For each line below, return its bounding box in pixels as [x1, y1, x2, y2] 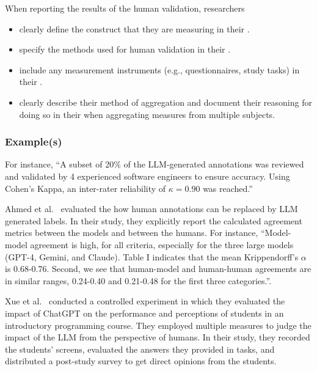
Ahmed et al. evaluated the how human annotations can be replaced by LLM [5, 202, 298, 215]
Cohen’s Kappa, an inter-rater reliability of [5, 182, 166, 194]
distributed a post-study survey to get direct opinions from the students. [5, 354, 277, 367]
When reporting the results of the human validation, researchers [5, 2, 245, 14]
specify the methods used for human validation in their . [19, 43, 231, 56]
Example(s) [5, 134, 62, 149]
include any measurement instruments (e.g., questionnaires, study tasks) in [19, 63, 300, 76]
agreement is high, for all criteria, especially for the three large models [30, 238, 294, 251]
